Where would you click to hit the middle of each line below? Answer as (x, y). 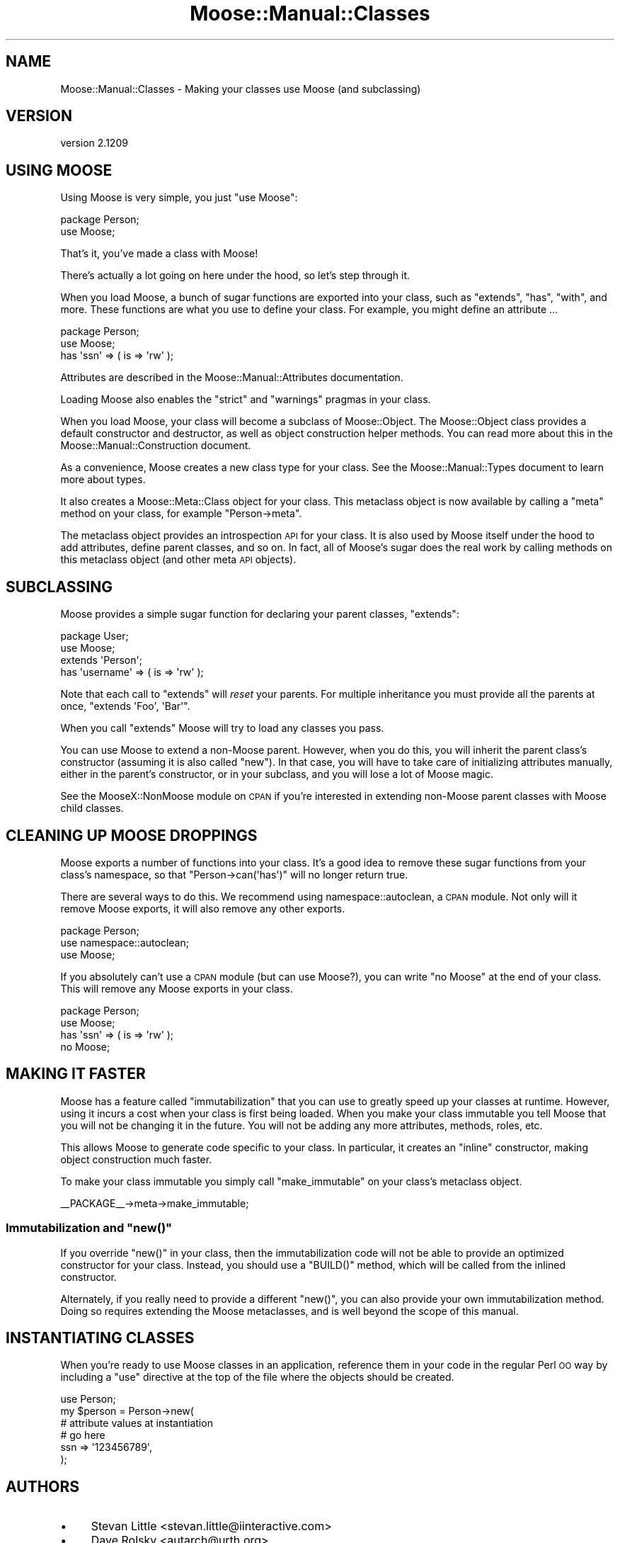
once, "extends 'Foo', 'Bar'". (125, 706)
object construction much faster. (136, 1159)
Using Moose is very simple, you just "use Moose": (179, 198)
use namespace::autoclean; (125, 942)
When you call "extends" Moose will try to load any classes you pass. (222, 728)
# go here (83, 1435)
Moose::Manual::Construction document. (156, 446)
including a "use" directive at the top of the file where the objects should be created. (257, 1377)
